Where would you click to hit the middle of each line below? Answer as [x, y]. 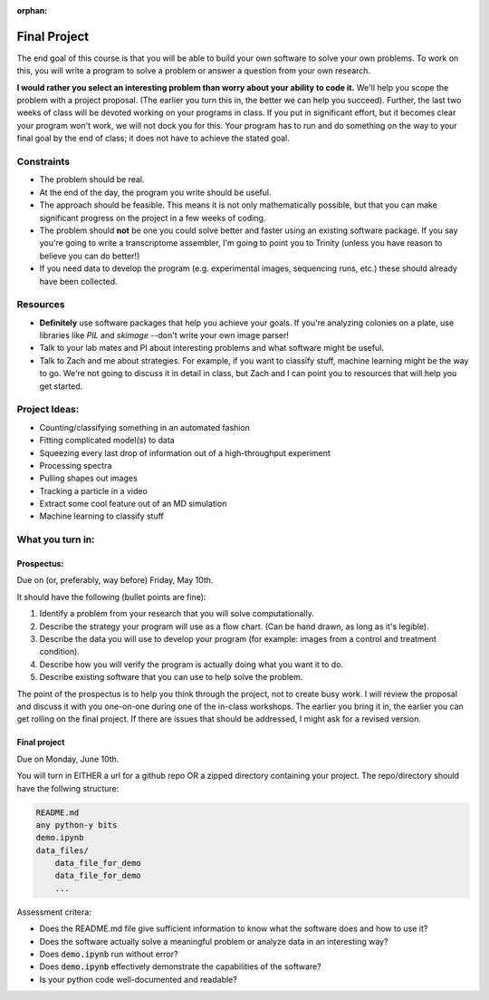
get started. [61, 386]
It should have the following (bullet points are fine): [111, 597]
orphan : [32, 10]
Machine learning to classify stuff [102, 516]
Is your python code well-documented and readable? [138, 979]
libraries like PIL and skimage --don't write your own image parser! [164, 335]
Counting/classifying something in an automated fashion [145, 427]
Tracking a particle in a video [94, 490]
